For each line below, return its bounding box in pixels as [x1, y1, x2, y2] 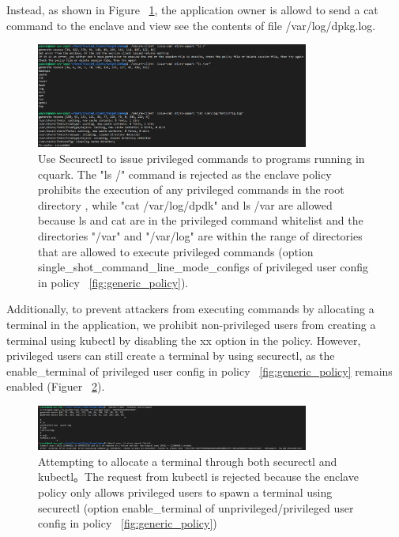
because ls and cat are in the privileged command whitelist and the [38, 212, 363, 229]
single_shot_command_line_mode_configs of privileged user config [38, 259, 369, 275]
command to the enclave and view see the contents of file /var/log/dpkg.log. [6, 17, 376, 33]
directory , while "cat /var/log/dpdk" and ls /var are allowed [38, 196, 333, 213]
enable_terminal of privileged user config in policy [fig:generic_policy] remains [6, 362, 393, 379]
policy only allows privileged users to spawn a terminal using [38, 484, 333, 501]
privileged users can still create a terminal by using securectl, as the [6, 347, 335, 364]
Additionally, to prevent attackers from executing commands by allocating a [6, 301, 375, 317]
